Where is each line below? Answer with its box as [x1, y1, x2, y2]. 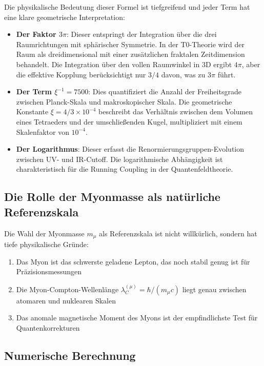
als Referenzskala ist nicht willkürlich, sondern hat [99, 228, 257, 238]
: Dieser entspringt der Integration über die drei [66, 29, 217, 39]
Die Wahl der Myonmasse [4, 228, 85, 238]
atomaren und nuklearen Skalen [16, 295, 116, 306]
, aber [241, 58, 260, 69]
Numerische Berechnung [4, 347, 136, 363]
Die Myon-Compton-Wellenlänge [16, 283, 119, 294]
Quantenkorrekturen [16, 322, 80, 333]
